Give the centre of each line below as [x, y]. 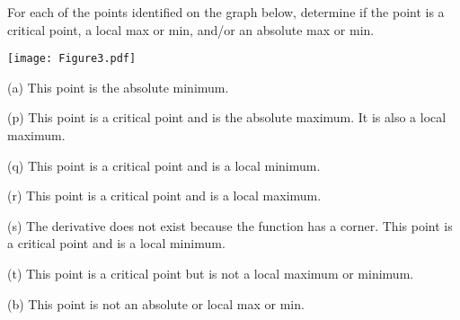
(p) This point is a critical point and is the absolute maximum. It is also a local [227, 117]
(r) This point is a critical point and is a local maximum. [164, 196]
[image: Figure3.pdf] [72, 59]
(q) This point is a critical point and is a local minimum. [164, 165]
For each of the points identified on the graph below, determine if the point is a [226, 12]
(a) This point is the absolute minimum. [118, 87]
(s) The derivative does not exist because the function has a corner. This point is [230, 225]
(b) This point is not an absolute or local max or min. [156, 303]
